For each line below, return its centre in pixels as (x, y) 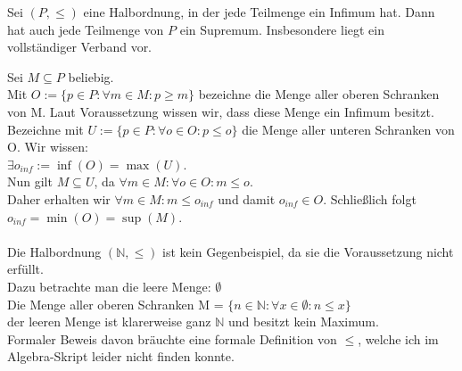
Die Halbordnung (54, 251)
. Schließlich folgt (370, 198)
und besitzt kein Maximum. (303, 322)
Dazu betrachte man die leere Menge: (109, 286)
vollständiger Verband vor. (80, 47)
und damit (247, 198)
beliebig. (91, 76)
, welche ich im (398, 338)
